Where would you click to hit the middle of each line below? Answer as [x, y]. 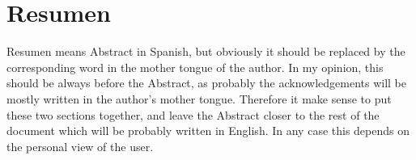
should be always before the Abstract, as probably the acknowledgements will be [206, 83]
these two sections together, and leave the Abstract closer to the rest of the [193, 114]
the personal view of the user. [80, 146]
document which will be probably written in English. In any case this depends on [208, 131]
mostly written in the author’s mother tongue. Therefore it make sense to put [199, 98]
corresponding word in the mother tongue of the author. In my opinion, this [195, 67]
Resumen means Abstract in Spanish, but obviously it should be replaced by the [206, 51]
